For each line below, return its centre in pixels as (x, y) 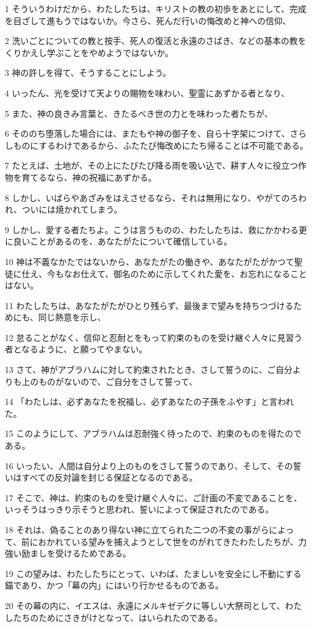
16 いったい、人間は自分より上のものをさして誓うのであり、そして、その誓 (153, 465)
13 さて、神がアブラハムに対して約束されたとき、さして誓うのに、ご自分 (149, 370)
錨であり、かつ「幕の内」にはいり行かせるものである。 (114, 585)
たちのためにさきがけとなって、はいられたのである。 (118, 617)
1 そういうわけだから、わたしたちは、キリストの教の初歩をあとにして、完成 (156, 8)
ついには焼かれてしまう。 (72, 209)
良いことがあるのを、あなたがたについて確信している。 (123, 241)
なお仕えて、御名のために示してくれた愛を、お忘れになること (185, 273)
